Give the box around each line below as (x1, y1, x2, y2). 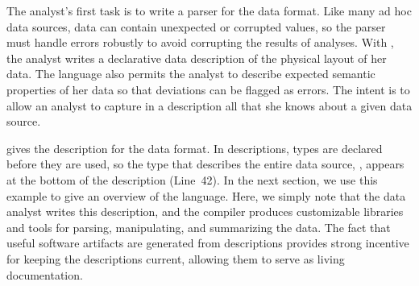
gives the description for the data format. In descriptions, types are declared (6, 139, 383, 156)
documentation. (6, 266, 83, 283)
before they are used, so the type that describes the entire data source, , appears (6, 155, 404, 172)
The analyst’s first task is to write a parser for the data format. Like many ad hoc (6, 2, 412, 19)
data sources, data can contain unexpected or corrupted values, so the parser (6, 18, 386, 35)
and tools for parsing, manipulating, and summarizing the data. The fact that (6, 218, 391, 235)
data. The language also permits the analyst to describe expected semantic (6, 65, 375, 82)
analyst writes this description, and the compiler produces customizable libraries (6, 203, 404, 220)
